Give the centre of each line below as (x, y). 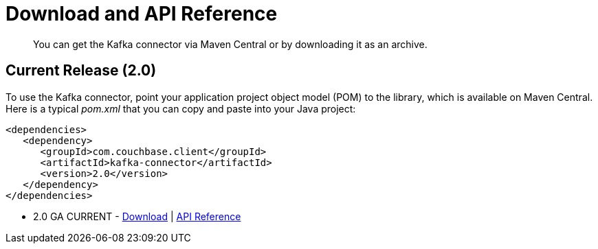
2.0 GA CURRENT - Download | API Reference (137, 216)
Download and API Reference (142, 14)
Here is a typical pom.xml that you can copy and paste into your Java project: (181, 108)
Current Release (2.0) (81, 71)
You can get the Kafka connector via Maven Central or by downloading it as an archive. (230, 44)
